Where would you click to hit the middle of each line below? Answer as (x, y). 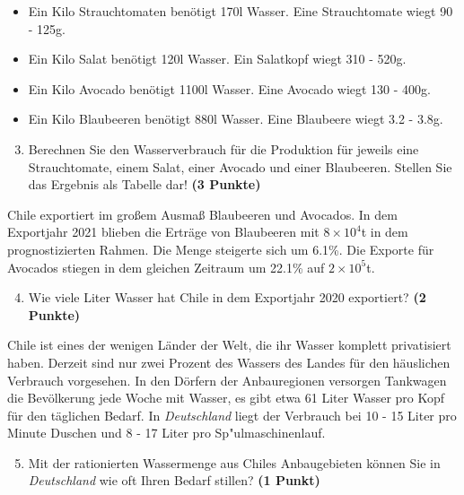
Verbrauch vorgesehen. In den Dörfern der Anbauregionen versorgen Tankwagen (227, 380)
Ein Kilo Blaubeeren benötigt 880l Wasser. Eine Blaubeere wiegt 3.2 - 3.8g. (236, 119)
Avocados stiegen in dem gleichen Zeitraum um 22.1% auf (166, 267)
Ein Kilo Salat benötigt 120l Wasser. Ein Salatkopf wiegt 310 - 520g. (217, 59)
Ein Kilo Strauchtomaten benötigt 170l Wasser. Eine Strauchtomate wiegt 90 (241, 11)
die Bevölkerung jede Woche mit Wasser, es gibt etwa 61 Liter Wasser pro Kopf (226, 398)
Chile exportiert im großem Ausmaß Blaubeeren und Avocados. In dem (202, 214)
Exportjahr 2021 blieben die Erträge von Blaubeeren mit (163, 232)
